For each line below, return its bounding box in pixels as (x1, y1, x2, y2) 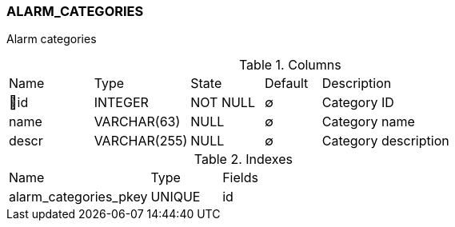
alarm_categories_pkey (9, 189, 148, 205)
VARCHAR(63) (94, 113, 181, 130)
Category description (321, 133, 449, 149)
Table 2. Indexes (194, 151, 293, 168)
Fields (222, 169, 258, 186)
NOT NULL (190, 94, 255, 111)
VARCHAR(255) (94, 133, 188, 149)
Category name (321, 113, 415, 130)
